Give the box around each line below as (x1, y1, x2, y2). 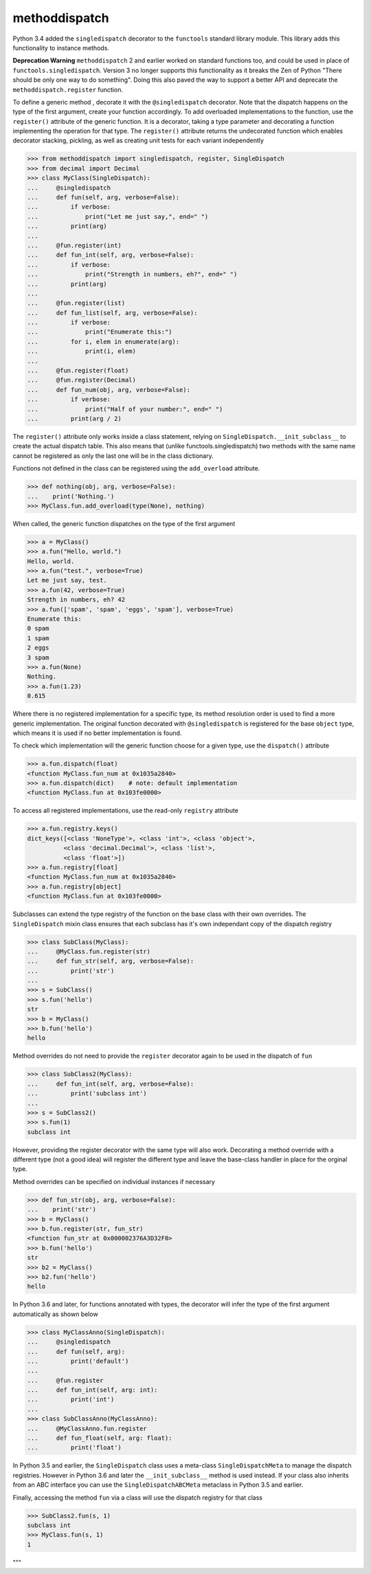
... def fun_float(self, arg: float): (27, 1434, 172, 1442)
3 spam (27, 653, 49, 662)
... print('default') (27, 1357, 129, 1365)
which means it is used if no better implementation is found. (12, 729, 182, 737)
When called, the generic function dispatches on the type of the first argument (12, 519, 236, 527)
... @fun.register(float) (27, 367, 129, 375)
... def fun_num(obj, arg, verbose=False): (27, 386, 190, 393)
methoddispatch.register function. (12, 85, 124, 94)
